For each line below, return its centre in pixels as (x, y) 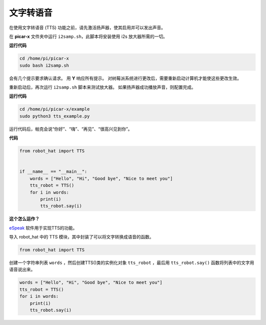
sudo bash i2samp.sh (44, 65)
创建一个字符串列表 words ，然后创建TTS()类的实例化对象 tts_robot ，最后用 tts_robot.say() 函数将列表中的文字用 (132, 263)
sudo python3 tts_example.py (55, 116)
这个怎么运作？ (24, 219)
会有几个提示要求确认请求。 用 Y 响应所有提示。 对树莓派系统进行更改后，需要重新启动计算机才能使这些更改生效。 (125, 78)
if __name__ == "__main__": (53, 172)
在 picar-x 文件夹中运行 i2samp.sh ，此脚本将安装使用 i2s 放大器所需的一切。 (88, 36)
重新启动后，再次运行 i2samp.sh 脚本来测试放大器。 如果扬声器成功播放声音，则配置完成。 (102, 87)
